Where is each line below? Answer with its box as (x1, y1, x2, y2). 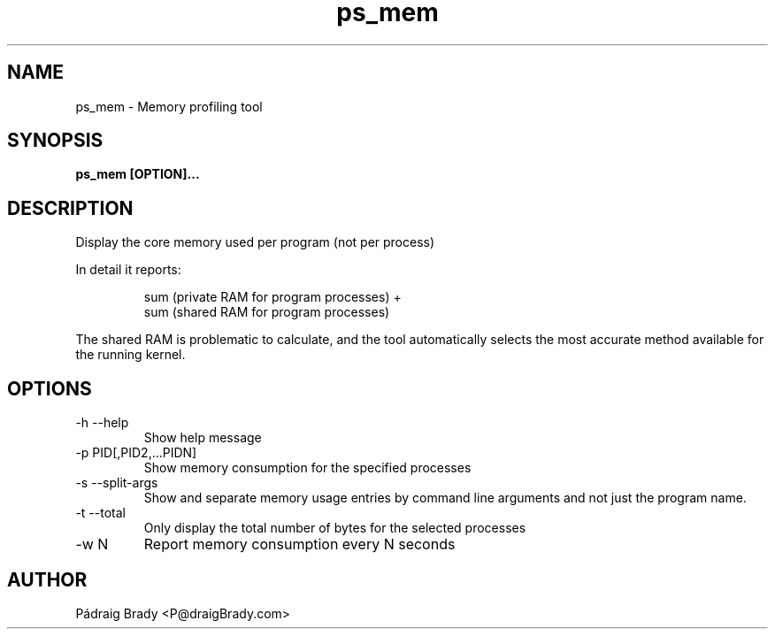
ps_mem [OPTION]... (75, 166, 200, 182)
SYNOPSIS (7, 129, 104, 152)
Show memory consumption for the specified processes (143, 460, 472, 476)
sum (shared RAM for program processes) (143, 304, 390, 320)
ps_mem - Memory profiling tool (75, 98, 263, 114)
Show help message (143, 430, 262, 446)
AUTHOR (7, 568, 88, 591)
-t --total (75, 505, 126, 521)
